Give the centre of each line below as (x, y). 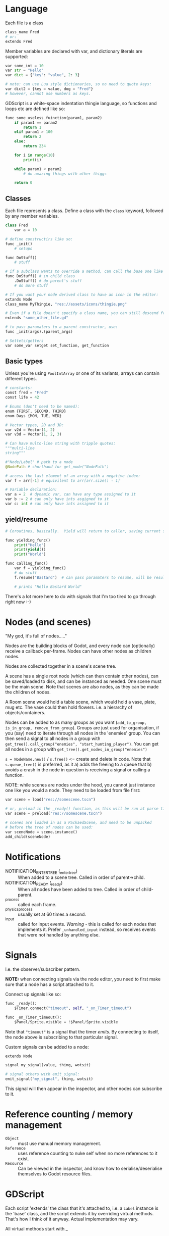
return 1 (32, 127)
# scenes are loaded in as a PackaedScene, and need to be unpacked (78, 823)
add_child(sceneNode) (28, 836)
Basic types (24, 361)
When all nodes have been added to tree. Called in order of (79, 889)
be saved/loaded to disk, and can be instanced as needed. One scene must (83, 681)
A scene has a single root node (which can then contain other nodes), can (82, 676)
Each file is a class (24, 23)
